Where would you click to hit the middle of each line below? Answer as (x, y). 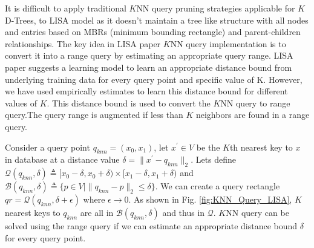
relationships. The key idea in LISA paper (83, 43)
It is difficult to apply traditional (66, 8)
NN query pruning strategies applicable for (216, 8)
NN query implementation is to (228, 43)
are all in (97, 213)
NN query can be (257, 213)
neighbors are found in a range (253, 115)
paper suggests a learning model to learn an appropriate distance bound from (149, 67)
